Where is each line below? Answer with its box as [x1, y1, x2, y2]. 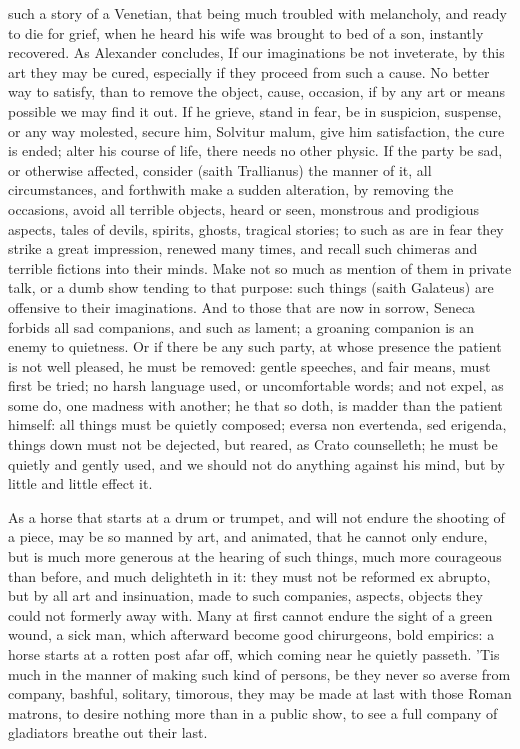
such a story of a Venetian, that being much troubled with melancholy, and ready [8, 3, 507, 23]
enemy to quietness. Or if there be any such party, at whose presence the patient [8, 336, 502, 357]
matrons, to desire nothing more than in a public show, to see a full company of [8, 702, 498, 723]
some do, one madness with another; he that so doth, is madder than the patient [8, 394, 503, 415]
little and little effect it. [8, 473, 153, 494]
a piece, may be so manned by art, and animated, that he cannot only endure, [8, 526, 488, 547]
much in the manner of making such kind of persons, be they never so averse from [8, 663, 511, 684]
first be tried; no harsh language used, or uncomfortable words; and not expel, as [8, 375, 504, 396]
